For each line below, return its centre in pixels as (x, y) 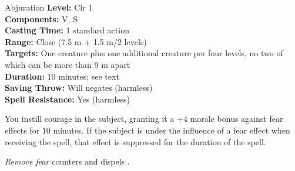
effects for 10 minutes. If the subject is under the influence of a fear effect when (147, 130)
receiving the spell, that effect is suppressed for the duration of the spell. (135, 141)
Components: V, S (41, 18)
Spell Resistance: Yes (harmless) (68, 99)
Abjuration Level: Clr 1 (49, 7)
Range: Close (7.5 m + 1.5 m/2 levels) (76, 41)
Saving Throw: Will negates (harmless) (79, 88)
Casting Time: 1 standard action (67, 30)
